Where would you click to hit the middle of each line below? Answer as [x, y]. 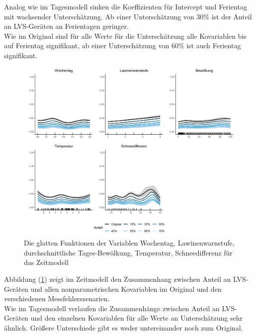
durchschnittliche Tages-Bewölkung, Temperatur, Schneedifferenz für [128, 252]
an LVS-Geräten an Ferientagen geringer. [67, 26]
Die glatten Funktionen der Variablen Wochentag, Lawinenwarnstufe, [129, 243]
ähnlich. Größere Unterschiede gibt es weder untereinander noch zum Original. [124, 328]
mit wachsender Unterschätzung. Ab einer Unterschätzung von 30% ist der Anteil [128, 16]
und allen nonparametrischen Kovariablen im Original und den [126, 289]
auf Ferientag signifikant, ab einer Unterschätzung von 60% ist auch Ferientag [123, 45]
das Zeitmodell [46, 262]
